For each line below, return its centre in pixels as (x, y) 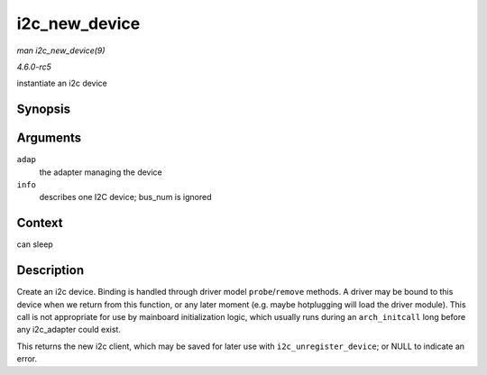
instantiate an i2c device (62, 83)
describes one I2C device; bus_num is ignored (125, 197)
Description (51, 270)
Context (40, 223)
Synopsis (44, 110)
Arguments (49, 138)
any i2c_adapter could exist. (69, 330)
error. (27, 359)
